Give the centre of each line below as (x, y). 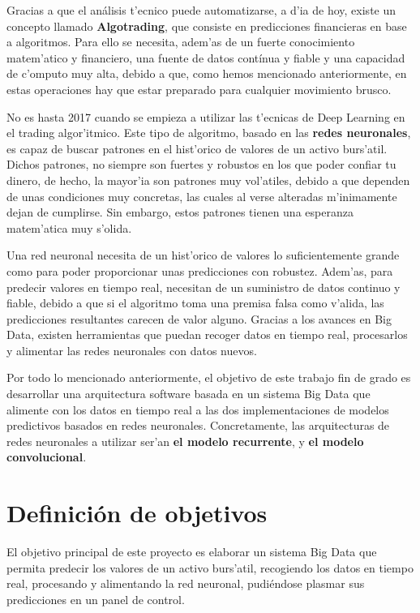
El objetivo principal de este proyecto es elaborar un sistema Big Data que (192, 552)
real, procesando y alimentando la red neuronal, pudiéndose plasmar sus (186, 583)
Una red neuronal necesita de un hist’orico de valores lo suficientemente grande (203, 255)
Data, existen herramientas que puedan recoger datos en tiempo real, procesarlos (207, 334)
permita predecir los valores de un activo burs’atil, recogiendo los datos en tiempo (210, 567)
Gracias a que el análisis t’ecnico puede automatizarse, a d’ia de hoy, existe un (201, 10)
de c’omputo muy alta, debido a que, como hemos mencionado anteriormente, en (207, 73)
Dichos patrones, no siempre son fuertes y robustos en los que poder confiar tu (201, 164)
